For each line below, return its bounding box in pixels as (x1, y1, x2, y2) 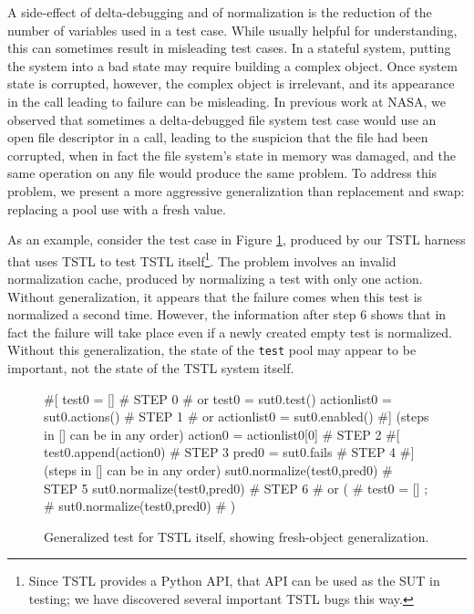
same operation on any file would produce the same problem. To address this (7, 163, 438, 182)
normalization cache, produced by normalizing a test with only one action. (7, 268, 423, 287)
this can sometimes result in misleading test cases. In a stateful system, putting (7, 38, 451, 57)
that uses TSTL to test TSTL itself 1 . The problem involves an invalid (7, 248, 397, 270)
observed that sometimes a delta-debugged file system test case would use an (7, 109, 437, 129)
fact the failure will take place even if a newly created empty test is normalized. (7, 322, 452, 341)
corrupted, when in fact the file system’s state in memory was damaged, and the (7, 145, 457, 164)
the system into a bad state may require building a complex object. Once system (7, 56, 458, 75)
